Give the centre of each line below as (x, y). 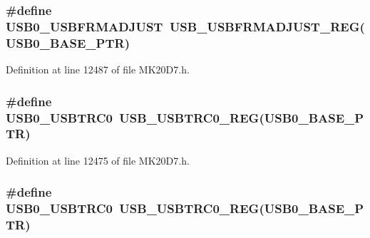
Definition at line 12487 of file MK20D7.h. (98, 69)
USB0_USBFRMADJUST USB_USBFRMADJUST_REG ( (185, 26)
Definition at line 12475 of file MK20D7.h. (98, 160)
